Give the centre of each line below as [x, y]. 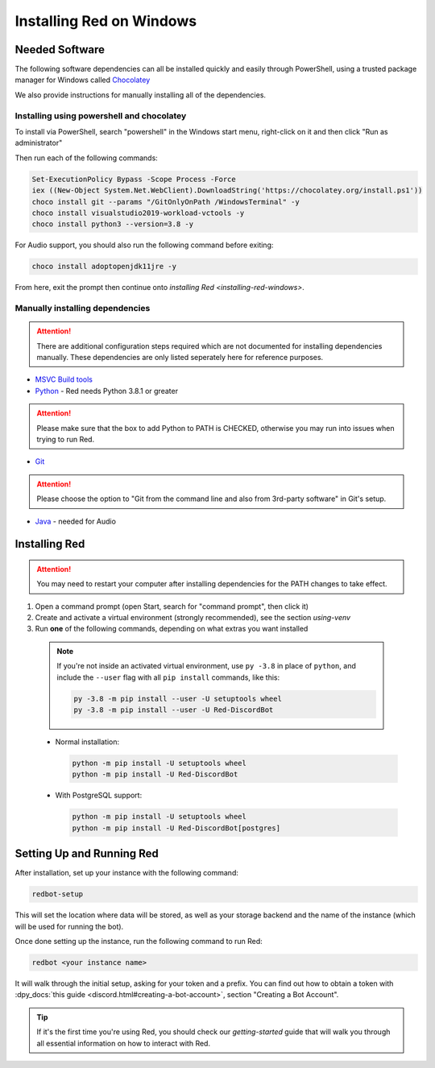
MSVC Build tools [64, 379]
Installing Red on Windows [106, 21]
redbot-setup [58, 894]
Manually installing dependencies [83, 308]
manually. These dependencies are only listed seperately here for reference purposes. [180, 357]
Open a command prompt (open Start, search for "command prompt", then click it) [172, 606]
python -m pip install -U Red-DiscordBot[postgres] [176, 828]
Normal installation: [87, 742]
